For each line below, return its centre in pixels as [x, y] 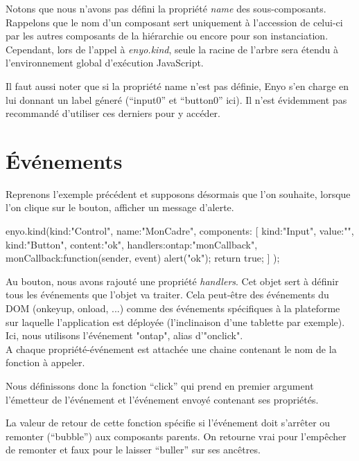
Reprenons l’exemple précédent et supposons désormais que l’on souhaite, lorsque [178, 193]
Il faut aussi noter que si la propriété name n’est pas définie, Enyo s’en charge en [177, 85]
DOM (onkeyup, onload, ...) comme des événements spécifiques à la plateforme [173, 308]
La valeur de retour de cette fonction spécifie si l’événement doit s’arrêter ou [168, 423]
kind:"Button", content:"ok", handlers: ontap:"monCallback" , [132, 244]
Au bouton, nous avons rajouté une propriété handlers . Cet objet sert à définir [172, 281]
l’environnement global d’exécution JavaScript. [105, 63]
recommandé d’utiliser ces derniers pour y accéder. [113, 113]
